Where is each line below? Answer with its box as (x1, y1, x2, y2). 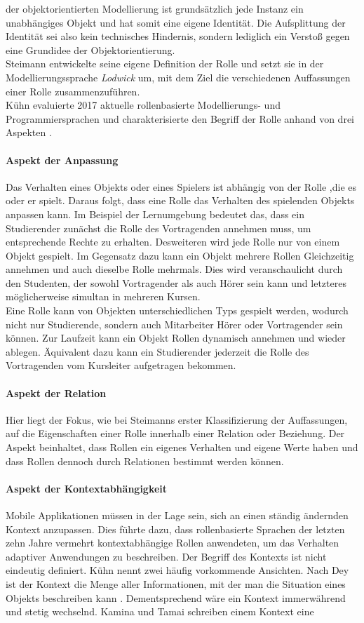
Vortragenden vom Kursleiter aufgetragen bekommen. (6, 358, 236, 373)
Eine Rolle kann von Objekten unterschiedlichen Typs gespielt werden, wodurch (6, 303, 349, 318)
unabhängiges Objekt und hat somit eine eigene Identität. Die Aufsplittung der (6, 15, 346, 29)
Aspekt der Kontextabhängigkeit (6, 481, 168, 495)
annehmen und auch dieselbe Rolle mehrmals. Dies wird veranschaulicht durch (6, 262, 343, 276)
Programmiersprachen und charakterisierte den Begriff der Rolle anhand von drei (6, 111, 354, 126)
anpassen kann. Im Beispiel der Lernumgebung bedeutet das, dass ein (6, 206, 304, 221)
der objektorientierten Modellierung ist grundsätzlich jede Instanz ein (6, 1, 304, 15)
